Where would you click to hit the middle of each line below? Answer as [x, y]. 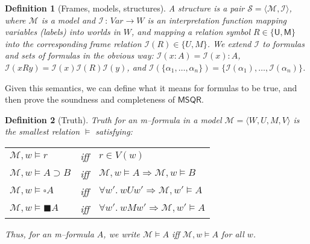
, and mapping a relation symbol [191, 32]
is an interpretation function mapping [217, 20]
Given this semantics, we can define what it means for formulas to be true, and [151, 87]
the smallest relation [42, 131]
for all [233, 233]
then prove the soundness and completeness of [90, 99]
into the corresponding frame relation [73, 43]
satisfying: [114, 131]
